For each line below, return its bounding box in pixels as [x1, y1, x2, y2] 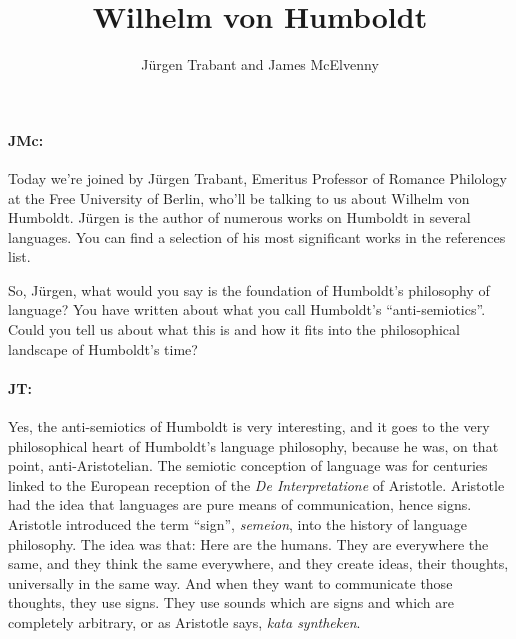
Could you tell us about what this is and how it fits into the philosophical [8, 319, 460, 340]
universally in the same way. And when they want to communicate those [8, 572, 453, 593]
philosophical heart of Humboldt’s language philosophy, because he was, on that [8, 435, 499, 456]
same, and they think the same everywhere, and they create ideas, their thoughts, [8, 553, 509, 574]
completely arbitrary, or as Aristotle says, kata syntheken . [8, 612, 361, 632]
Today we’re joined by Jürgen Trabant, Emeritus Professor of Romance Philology [8, 167, 507, 188]
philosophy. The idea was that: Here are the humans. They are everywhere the [8, 533, 489, 554]
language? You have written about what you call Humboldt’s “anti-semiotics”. [8, 299, 486, 320]
